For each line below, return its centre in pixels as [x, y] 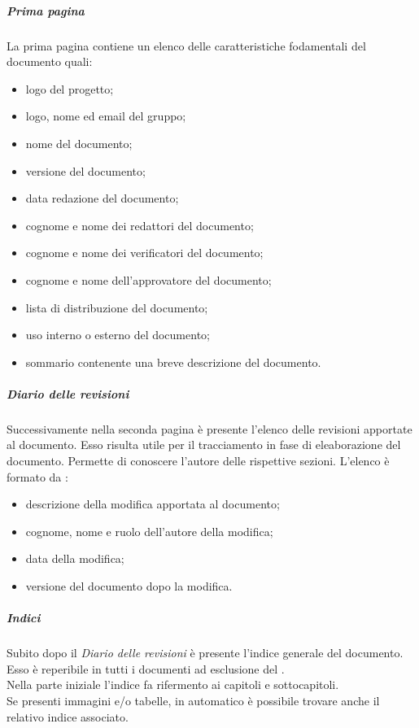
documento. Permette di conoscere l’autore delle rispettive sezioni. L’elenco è [198, 461]
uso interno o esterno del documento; [118, 335]
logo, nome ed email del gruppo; [106, 116]
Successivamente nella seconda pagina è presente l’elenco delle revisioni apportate [209, 428]
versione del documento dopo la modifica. [129, 586]
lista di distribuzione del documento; [117, 307]
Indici [24, 618]
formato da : [37, 476]
